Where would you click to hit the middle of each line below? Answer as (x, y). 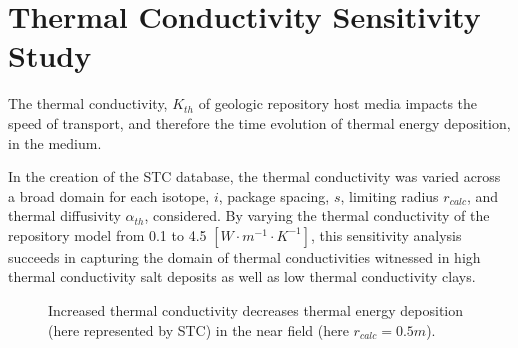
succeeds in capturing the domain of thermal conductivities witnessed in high (244, 256)
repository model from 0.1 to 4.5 (107, 234)
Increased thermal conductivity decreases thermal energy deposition (256, 310)
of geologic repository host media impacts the (338, 103)
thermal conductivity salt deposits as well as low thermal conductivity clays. (242, 276)
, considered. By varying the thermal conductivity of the (317, 215)
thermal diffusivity (64, 215)
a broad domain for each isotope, (109, 195)
